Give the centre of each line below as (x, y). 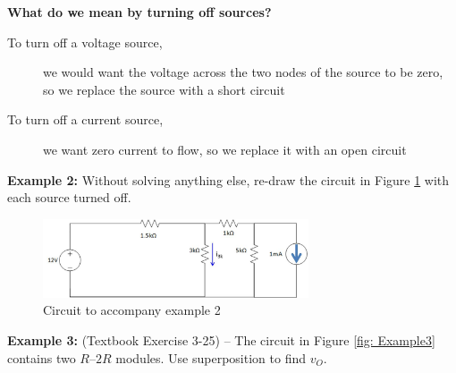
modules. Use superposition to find (211, 357)
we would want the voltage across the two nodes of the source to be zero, (243, 72)
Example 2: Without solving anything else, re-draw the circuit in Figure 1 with (228, 179)
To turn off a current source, (85, 119)
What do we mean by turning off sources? (139, 12)
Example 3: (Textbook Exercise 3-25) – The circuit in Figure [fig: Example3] (221, 340)
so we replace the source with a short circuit (164, 89)
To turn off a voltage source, (85, 42)
